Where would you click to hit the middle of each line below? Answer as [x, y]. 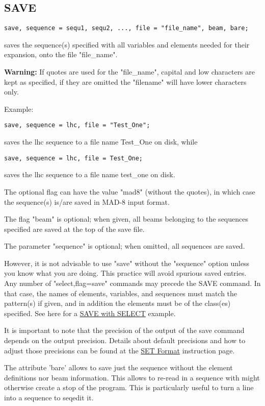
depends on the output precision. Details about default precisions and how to [125, 340]
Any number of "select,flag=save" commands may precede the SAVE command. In [132, 283]
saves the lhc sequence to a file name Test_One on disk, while [101, 142]
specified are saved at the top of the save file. [74, 229]
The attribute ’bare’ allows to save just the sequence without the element [118, 367]
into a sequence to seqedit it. [49, 398]
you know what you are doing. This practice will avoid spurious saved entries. [125, 273]
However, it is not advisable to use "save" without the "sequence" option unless [127, 263]
